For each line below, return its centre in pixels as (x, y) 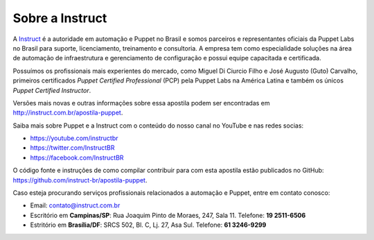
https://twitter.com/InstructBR (72, 148)
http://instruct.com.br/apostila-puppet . (68, 113)
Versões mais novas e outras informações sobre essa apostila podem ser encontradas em (141, 103)
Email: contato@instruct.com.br (75, 205)
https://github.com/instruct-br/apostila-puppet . (80, 180)
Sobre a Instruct (60, 18)
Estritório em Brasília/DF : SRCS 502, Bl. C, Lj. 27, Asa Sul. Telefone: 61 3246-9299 (148, 225)
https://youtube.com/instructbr (74, 138)
